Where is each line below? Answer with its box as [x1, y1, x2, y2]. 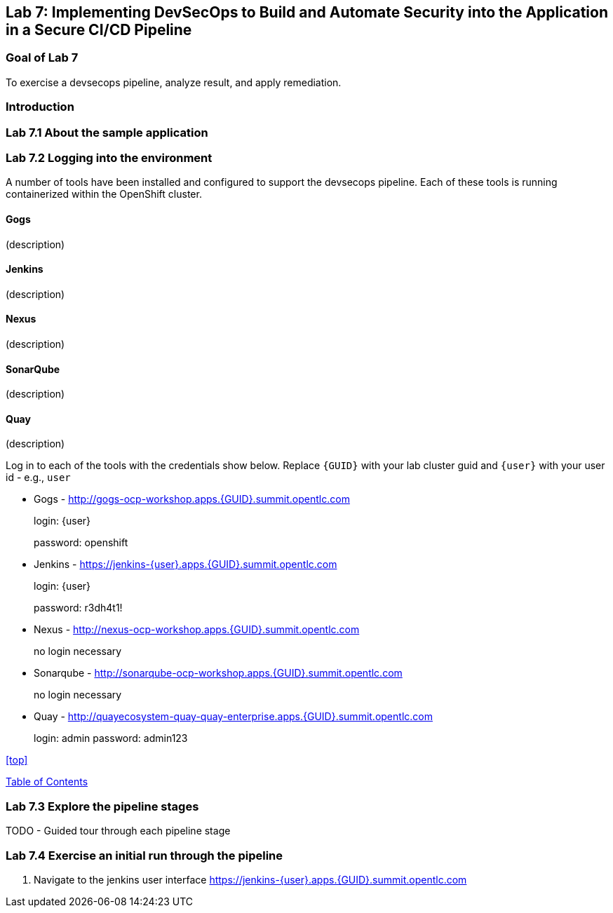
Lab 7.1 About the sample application [6, 125, 208, 140]
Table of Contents [6, 776, 88, 788]
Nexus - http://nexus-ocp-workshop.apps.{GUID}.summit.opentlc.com [34, 623, 360, 636]
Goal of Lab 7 [6, 50, 79, 65]
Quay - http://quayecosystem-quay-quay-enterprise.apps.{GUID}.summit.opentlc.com [34, 710, 433, 723]
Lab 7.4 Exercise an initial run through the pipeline [6, 848, 283, 863]
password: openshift [34, 536, 128, 549]
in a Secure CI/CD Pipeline [6, 21, 192, 39]
